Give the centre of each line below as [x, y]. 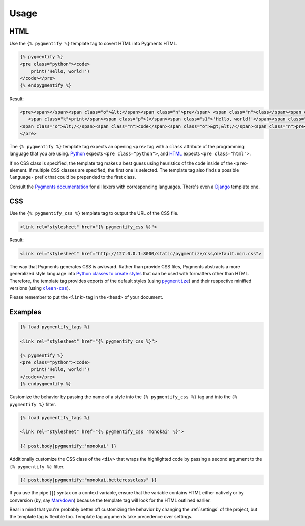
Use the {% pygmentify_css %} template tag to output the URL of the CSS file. [94, 213]
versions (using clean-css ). [40, 288]
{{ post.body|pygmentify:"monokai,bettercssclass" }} [88, 480]
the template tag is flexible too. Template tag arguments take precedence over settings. [101, 516]
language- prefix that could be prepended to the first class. [73, 177]
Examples [25, 312]
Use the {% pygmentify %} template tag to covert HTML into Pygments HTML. [94, 44]
